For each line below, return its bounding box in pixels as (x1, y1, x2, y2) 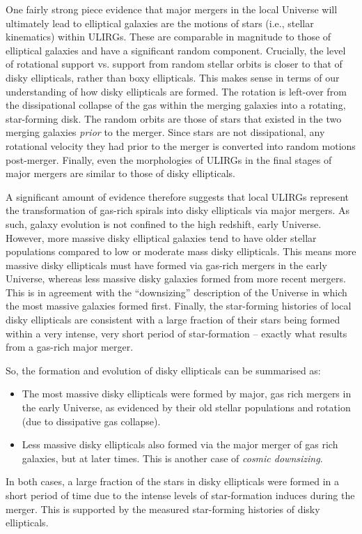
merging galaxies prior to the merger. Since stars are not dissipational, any (6, 125, 325, 139)
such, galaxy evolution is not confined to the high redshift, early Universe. (6, 216, 322, 231)
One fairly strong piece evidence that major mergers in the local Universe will (6, 2, 338, 16)
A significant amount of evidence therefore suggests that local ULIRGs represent (6, 189, 349, 204)
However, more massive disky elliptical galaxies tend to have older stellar (6, 230, 317, 245)
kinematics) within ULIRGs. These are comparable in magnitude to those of (6, 29, 331, 44)
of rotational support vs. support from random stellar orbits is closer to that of (6, 56, 343, 71)
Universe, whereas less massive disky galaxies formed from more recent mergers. (6, 271, 346, 286)
